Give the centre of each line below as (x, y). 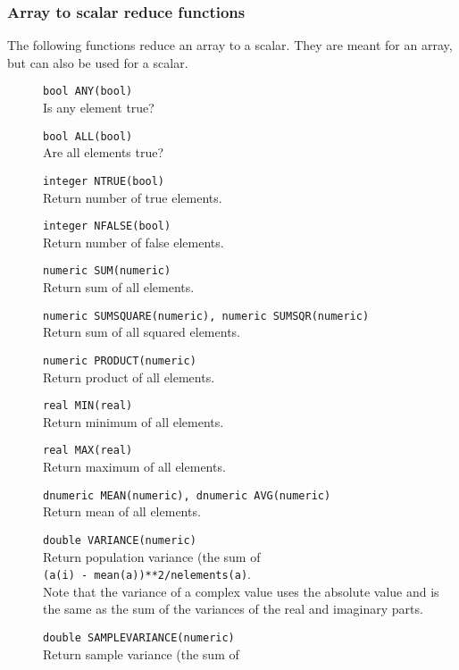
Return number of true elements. (133, 197)
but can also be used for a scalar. (98, 62)
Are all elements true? (104, 152)
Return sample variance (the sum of (141, 653)
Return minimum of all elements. (134, 421)
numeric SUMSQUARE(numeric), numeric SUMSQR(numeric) (206, 316)
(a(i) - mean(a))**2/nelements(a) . (147, 574)
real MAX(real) (88, 451)
